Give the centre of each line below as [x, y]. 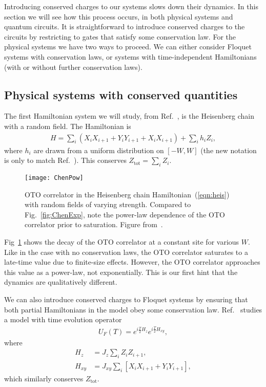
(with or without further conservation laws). [73, 67]
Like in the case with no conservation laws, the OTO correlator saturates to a [126, 252]
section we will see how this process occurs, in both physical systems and [119, 16]
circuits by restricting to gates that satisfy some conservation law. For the [120, 36]
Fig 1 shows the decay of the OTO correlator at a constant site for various [122, 242]
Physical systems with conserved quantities [121, 94]
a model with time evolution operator [63, 319]
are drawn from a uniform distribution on [99, 150]
